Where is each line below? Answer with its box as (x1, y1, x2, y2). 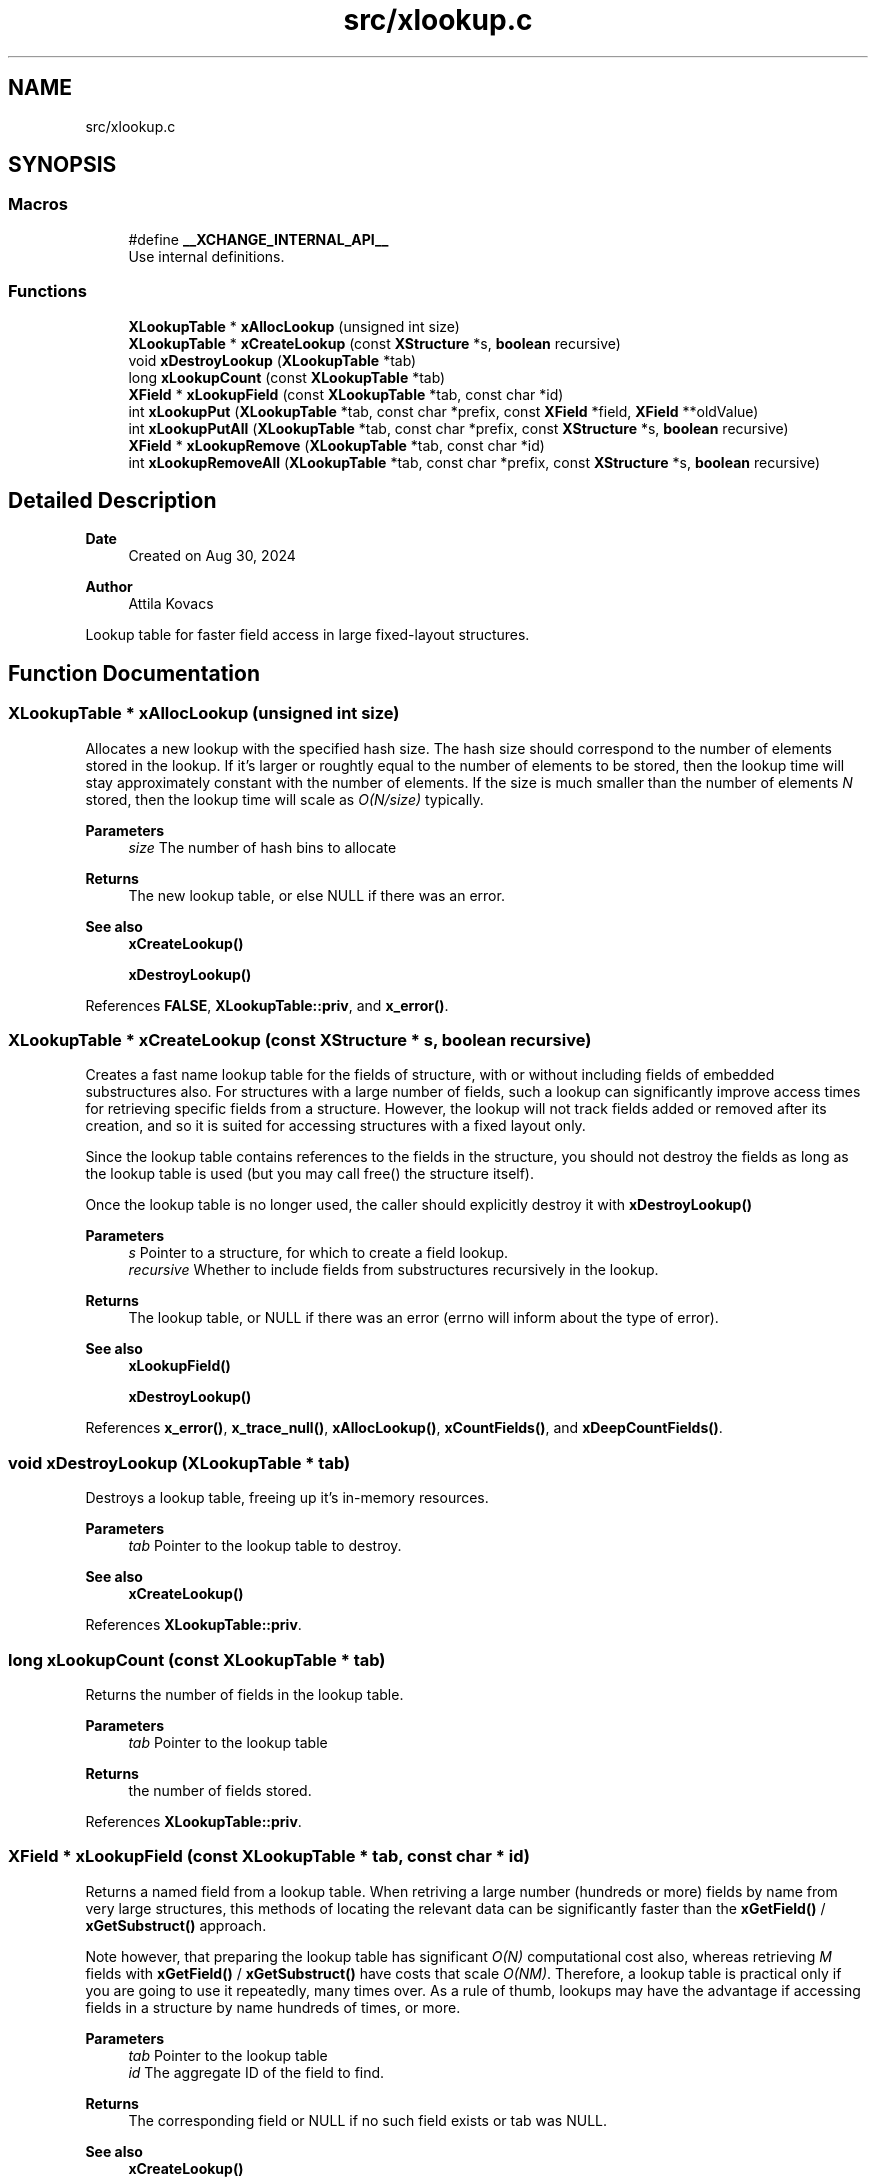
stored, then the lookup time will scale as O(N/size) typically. (85, 790, 484, 808)
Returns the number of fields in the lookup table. (85, 1685, 404, 1703)
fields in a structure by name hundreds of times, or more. (85, 1998, 461, 2016)
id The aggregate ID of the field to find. (128, 2063, 385, 2081)
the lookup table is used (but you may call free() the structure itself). (85, 1165, 535, 1183)
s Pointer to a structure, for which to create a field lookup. (128, 1244, 508, 1262)
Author (85, 578, 133, 596)
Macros (8, 194, 68, 215)
